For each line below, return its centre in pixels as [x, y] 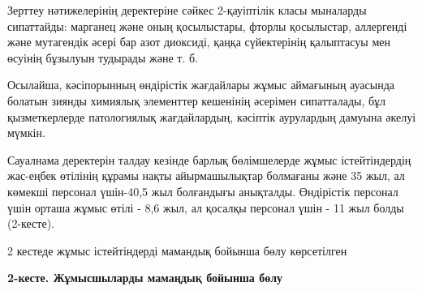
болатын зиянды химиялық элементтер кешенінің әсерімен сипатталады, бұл [197, 100]
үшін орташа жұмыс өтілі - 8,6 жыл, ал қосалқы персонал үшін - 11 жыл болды [206, 207]
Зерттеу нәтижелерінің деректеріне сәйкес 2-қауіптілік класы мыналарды [187, 10]
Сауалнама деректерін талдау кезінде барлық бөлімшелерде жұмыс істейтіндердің [209, 159]
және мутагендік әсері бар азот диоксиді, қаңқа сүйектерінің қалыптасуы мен [199, 42]
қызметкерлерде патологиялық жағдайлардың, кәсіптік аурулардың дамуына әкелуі [212, 116]
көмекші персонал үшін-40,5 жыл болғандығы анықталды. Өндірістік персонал [203, 191]
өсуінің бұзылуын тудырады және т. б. [103, 57]
